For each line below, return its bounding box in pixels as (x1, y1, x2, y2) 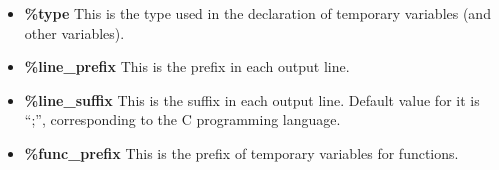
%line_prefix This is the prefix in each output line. (24, 56, 350, 77)
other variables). (24, 22, 125, 43)
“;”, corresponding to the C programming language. (24, 109, 341, 130)
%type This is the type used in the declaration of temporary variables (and (24, 3, 491, 23)
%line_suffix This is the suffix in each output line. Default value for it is (24, 89, 480, 110)
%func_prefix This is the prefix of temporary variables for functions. (24, 142, 459, 163)
